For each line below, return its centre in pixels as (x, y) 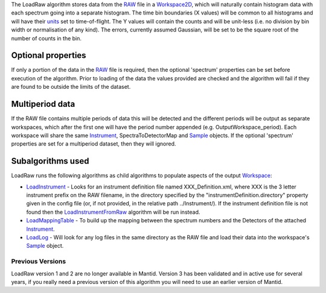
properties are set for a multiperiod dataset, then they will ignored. (94, 144)
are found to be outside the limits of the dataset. (71, 87)
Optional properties (49, 55)
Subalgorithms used (50, 161)
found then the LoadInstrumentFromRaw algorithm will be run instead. (113, 212)
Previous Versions (39, 262)
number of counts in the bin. (46, 38)
